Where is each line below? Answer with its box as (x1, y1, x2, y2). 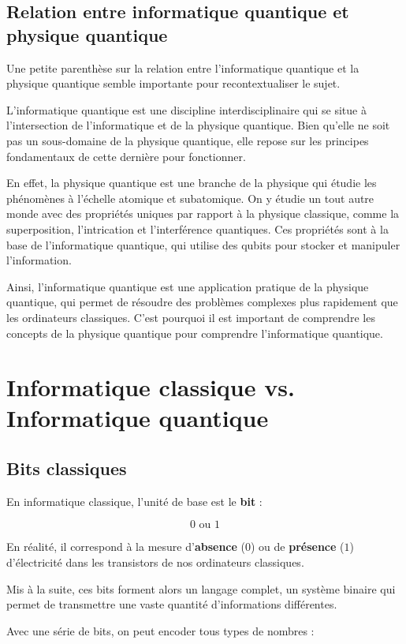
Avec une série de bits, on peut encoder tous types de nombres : (6, 622, 315, 638)
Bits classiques (6, 456, 127, 481)
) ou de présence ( (251, 538, 345, 555)
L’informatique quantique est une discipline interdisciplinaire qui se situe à (6, 101, 367, 118)
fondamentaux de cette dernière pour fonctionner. (6, 148, 246, 164)
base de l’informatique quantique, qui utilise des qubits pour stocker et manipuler (6, 236, 400, 253)
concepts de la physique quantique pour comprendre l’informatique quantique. (6, 324, 383, 341)
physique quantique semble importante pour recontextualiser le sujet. (6, 75, 341, 92)
